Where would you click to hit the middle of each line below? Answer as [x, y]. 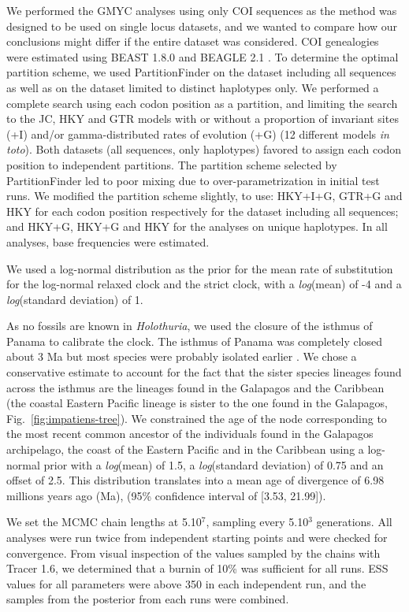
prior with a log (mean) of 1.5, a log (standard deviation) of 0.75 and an [214, 464]
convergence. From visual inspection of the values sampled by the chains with [193, 553]
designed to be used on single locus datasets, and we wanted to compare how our [202, 26]
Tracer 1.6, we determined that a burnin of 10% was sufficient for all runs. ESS [197, 568]
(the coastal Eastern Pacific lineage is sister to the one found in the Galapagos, [197, 403]
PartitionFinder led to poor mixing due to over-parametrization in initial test [193, 180]
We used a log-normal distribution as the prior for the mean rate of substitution [200, 268]
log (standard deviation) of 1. [75, 299]
